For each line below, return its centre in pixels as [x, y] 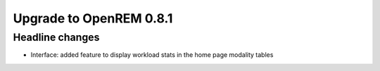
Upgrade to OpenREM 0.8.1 [93, 18]
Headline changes [56, 37]
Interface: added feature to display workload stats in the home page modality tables [152, 55]
